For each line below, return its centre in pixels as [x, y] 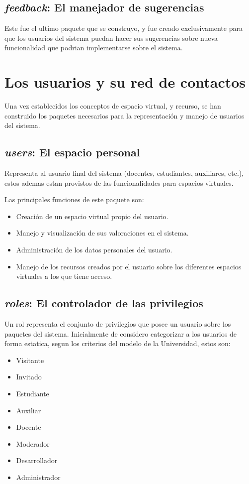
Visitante [30, 360]
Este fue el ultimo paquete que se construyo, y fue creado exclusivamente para [124, 28]
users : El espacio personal [72, 152]
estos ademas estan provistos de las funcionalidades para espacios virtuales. [119, 182]
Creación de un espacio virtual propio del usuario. [92, 216]
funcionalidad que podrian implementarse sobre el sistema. [94, 48]
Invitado [29, 377]
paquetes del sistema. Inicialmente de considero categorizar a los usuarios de [121, 333]
